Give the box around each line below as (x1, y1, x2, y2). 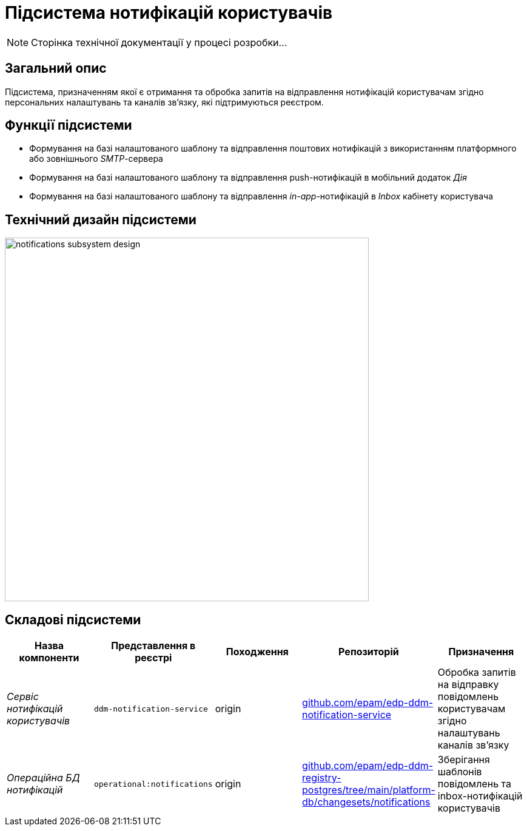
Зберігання (437, 753, 490, 766)
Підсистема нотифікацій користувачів (5, 2, 333, 23)
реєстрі (135, 652, 172, 664)
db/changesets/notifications (302, 796, 431, 809)
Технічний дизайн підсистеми (5, 212, 196, 227)
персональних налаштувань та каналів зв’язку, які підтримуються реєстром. (5, 96, 324, 107)
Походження (226, 646, 289, 658)
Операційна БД (7, 772, 80, 784)
